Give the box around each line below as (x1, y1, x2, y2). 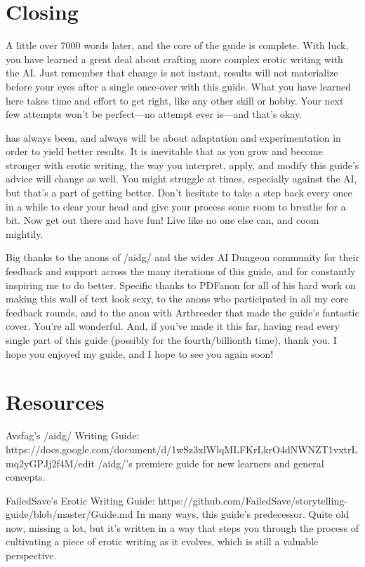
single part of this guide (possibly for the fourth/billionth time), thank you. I (6, 333, 337, 347)
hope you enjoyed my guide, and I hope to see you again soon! (6, 346, 274, 361)
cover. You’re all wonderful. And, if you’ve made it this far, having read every (6, 319, 340, 333)
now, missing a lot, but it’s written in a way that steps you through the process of (6, 520, 359, 535)
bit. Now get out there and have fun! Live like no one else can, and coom (6, 213, 319, 227)
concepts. (6, 469, 46, 484)
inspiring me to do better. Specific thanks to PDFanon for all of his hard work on (6, 277, 356, 292)
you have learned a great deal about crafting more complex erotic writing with (6, 51, 343, 66)
